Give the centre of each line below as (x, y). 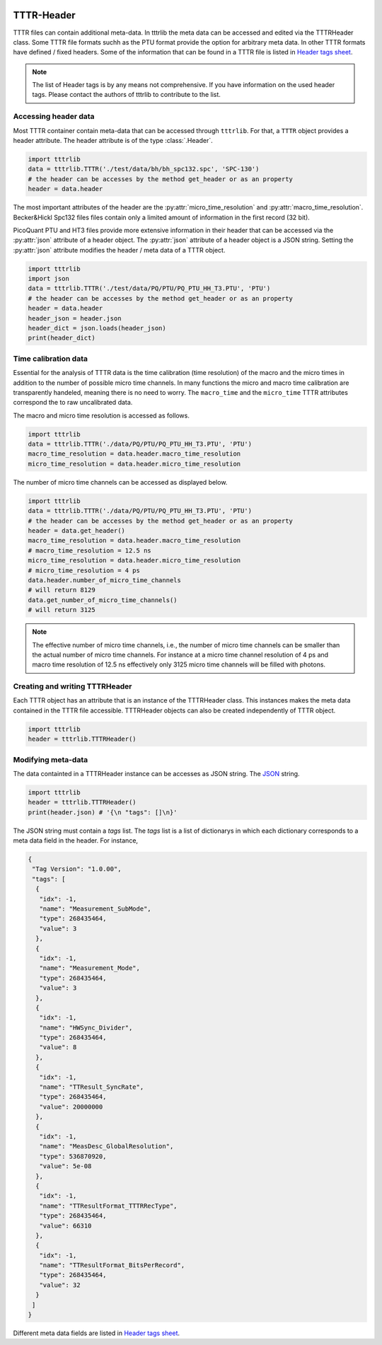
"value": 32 (60, 1285)
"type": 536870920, (73, 1156)
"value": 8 (58, 1047)
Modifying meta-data (51, 759)
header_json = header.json (75, 318)
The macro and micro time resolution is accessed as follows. (102, 415)
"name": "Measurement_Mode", (90, 968)
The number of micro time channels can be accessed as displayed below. (120, 482)
